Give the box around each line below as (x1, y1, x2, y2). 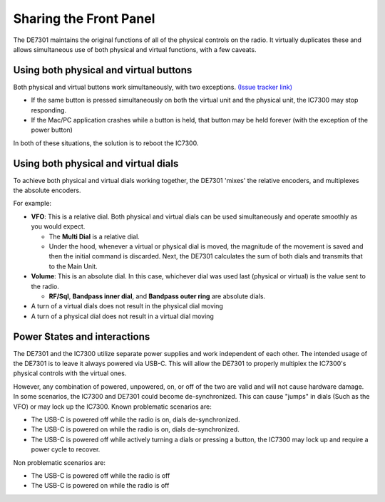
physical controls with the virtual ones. (13, 369, 127, 377)
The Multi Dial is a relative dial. (48, 232, 140, 241)
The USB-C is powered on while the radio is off (31, 481, 170, 490)
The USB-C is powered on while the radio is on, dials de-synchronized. (31, 425, 240, 434)
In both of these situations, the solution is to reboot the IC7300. (13, 139, 199, 147)
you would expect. (31, 222, 86, 231)
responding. (31, 105, 67, 114)
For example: (13, 199, 52, 208)
